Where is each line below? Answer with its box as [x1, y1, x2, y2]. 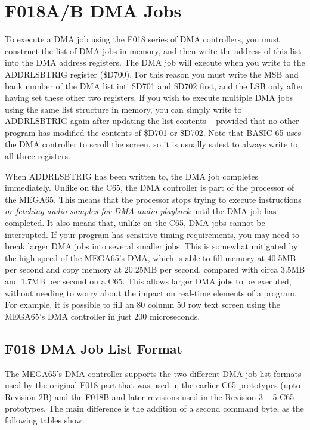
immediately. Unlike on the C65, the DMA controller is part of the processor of [5, 181, 294, 194]
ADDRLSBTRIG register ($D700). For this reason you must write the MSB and [5, 67, 299, 80]
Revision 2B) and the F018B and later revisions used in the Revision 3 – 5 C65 [5, 390, 294, 403]
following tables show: [5, 413, 85, 426]
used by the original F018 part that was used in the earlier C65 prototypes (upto [5, 379, 300, 391]
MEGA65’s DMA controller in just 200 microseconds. [5, 310, 200, 322]
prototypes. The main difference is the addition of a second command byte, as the [5, 402, 304, 414]
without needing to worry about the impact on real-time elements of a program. [5, 286, 297, 299]
